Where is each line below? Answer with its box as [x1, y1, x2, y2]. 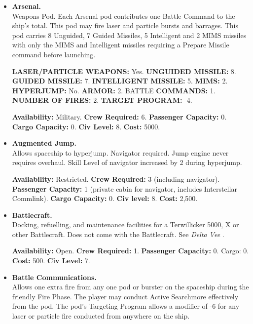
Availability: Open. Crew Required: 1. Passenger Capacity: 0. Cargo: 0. [12, 245, 249, 256]
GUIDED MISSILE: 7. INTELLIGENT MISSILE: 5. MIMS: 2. [12, 76, 228, 86]
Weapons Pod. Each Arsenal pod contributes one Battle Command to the [12, 10, 235, 21]
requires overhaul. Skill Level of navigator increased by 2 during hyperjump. [12, 157, 242, 167]
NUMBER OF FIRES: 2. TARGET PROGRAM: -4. [12, 95, 192, 105]
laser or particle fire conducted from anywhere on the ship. [12, 311, 190, 321]
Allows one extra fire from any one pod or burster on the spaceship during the [12, 282, 249, 292]
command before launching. [12, 49, 96, 59]
